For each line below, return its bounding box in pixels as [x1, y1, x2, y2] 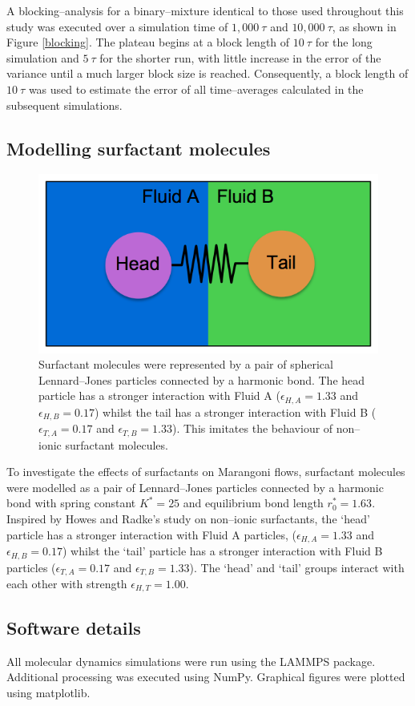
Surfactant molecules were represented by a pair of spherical [38, 356, 333, 373]
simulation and [6, 49, 79, 66]
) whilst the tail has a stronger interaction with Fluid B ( [95, 403, 377, 420]
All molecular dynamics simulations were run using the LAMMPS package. [6, 652, 376, 669]
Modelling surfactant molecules [6, 135, 271, 160]
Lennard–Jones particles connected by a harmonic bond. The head [38, 371, 365, 388]
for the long [315, 34, 373, 50]
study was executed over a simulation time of [6, 18, 228, 34]
